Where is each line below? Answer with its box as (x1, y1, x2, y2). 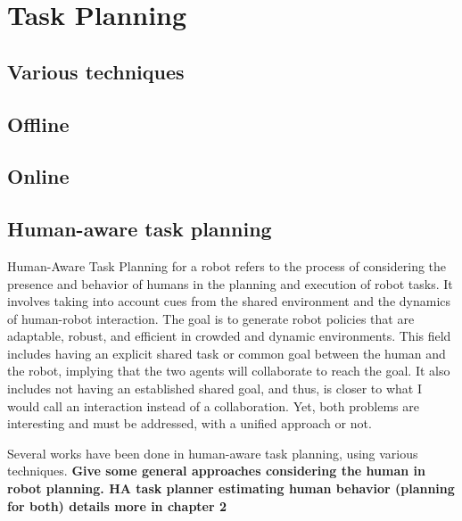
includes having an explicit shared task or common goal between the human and (7, 343, 446, 362)
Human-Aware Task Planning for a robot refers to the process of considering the (7, 256, 447, 275)
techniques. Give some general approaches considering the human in (7, 461, 426, 480)
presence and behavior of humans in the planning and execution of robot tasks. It (7, 274, 453, 293)
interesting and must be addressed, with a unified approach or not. (7, 414, 372, 433)
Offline (7, 110, 70, 137)
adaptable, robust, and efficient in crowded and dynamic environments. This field (7, 327, 451, 345)
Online (7, 162, 70, 190)
